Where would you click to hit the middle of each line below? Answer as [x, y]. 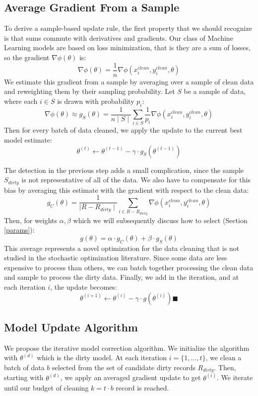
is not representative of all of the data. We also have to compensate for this [136, 180]
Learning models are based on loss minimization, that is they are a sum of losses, [127, 47]
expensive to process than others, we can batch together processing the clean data [129, 267]
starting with [24, 377]
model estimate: [28, 140]
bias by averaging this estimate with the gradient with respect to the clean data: [127, 190]
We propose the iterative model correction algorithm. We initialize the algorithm [127, 348]
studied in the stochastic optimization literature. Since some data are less [116, 258]
